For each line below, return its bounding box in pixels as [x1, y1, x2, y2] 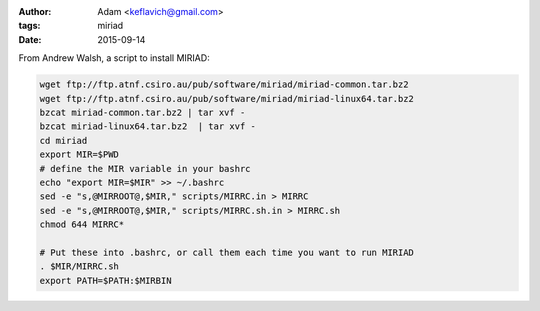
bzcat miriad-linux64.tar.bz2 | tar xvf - [39, 121, 257, 132]
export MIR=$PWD [39, 149, 120, 160]
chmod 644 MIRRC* [39, 219, 125, 230]
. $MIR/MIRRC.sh [39, 261, 120, 272]
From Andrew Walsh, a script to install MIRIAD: [18, 52, 210, 64]
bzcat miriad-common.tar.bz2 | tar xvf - [39, 106, 246, 118]
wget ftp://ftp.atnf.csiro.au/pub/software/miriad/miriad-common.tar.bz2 [39, 79, 409, 90]
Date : [18, 33, 42, 45]
